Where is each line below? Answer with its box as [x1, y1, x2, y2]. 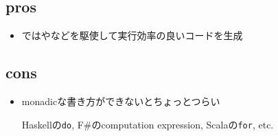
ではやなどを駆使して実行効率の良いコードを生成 [21, 28, 243, 43]
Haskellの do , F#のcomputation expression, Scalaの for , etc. [21, 117, 274, 131]
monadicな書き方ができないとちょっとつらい [21, 94, 220, 108]
